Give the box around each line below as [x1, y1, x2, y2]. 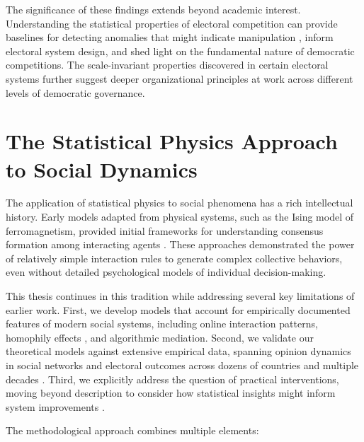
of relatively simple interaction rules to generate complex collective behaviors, [6, 250, 343, 265]
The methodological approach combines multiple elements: [6, 423, 259, 438]
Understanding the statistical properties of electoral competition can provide [6, 16, 338, 30]
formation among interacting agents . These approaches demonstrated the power [6, 237, 355, 252]
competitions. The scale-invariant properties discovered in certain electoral [6, 57, 329, 72]
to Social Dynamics [6, 154, 198, 183]
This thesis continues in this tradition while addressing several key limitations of [6, 289, 355, 303]
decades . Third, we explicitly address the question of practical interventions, [6, 371, 339, 386]
